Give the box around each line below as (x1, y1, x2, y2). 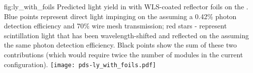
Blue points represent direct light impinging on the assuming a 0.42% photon (4, 11, 237, 21)
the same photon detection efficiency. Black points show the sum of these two (4, 40, 237, 50)
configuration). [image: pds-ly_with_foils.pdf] (4, 59, 156, 69)
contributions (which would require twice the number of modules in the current (4, 49, 243, 59)
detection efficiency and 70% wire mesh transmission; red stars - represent (4, 21, 227, 31)
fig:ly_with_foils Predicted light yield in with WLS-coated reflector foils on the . (4, 1, 249, 11)
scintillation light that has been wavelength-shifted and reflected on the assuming (4, 30, 249, 40)
